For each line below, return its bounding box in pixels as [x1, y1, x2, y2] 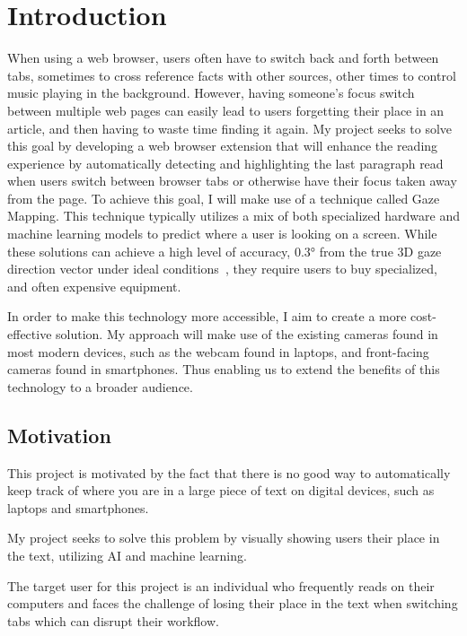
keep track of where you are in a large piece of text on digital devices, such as [7, 481, 435, 500]
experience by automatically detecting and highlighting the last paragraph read [7, 153, 444, 172]
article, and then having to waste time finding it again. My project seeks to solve [7, 118, 453, 137]
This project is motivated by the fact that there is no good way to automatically [7, 463, 451, 482]
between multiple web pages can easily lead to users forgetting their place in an [7, 100, 445, 119]
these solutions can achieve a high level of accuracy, [7, 241, 291, 260]
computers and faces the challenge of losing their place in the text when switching [7, 594, 458, 613]
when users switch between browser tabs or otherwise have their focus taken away [7, 171, 457, 190]
